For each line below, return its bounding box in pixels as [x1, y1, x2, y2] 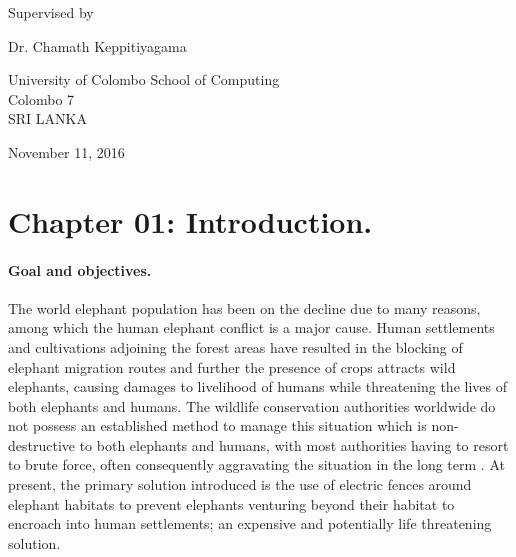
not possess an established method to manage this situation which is [8, 415, 427, 436]
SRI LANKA [8, 108, 87, 129]
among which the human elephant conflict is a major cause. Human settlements [8, 317, 495, 338]
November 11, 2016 [8, 141, 125, 162]
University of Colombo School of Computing [8, 69, 280, 90]
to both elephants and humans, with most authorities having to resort [79, 434, 509, 455]
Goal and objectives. [8, 259, 152, 280]
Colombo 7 [8, 88, 75, 109]
